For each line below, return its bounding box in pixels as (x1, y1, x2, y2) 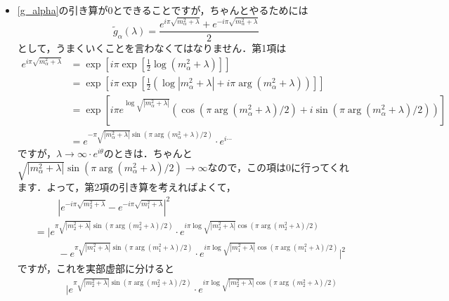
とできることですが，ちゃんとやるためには (112, 3, 308, 17)
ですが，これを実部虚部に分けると (17, 261, 174, 276)
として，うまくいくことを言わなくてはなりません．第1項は (17, 40, 287, 55)
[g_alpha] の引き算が (17, 3, 108, 17)
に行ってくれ (290, 159, 349, 174)
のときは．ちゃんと (103, 146, 193, 161)
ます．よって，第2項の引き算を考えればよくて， (17, 180, 236, 194)
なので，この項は (207, 159, 286, 174)
